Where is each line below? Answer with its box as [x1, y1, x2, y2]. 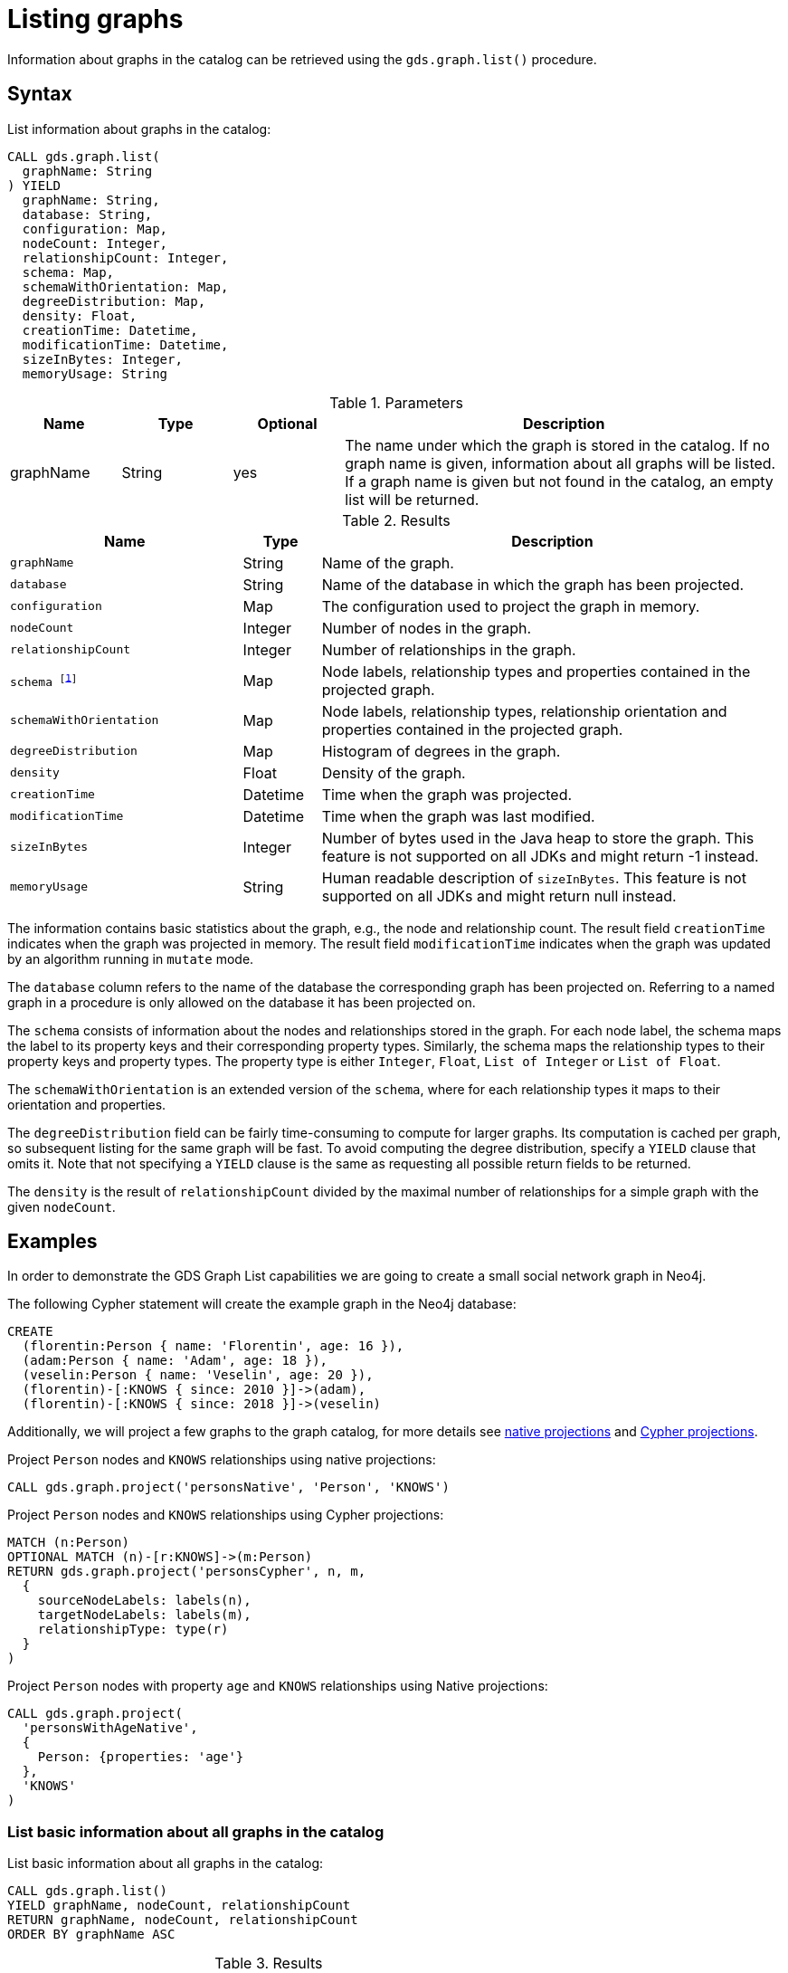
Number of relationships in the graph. [321, 640, 576, 659]
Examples [7, 1230, 98, 1253]
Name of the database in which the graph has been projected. [321, 575, 745, 594]
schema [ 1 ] [10, 672, 78, 689]
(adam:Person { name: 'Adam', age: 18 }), [22, 1353, 328, 1368]
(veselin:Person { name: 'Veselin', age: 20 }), [22, 1368, 374, 1383]
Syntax [7, 82, 72, 106]
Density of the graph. [321, 763, 466, 782]
